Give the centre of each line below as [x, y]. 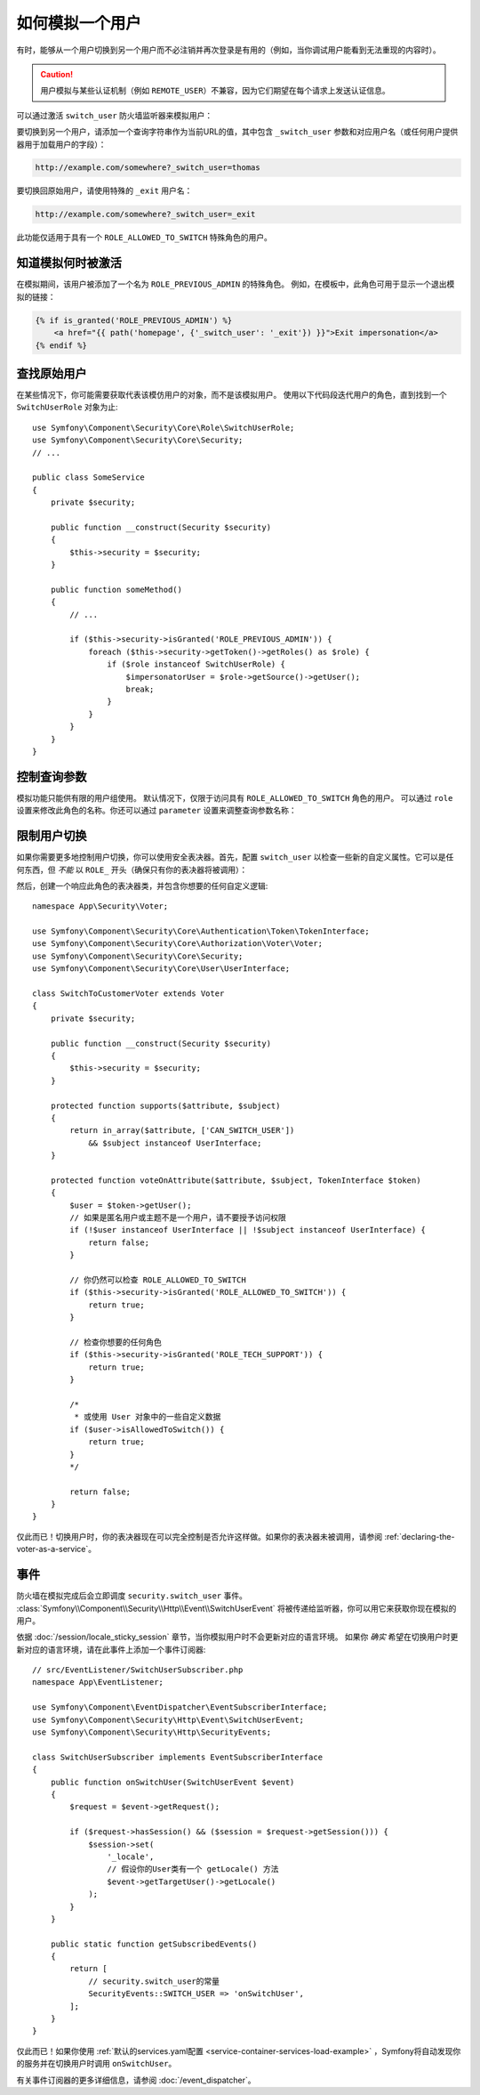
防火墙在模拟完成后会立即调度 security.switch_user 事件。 [132, 1596]
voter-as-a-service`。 [56, 1549]
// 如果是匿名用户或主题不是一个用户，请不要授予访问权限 [178, 1218]
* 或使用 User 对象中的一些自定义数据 [148, 1417]
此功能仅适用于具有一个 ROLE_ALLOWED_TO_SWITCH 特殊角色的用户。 [144, 238]
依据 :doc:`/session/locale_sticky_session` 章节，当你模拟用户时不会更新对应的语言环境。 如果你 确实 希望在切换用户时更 [237, 1637]
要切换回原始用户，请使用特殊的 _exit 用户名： [104, 190]
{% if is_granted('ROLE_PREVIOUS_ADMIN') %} [134, 320]
